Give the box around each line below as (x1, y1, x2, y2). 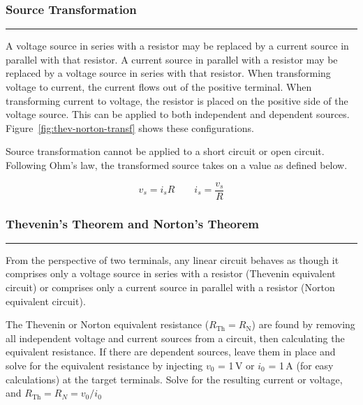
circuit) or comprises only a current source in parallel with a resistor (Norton (6, 280, 335, 295)
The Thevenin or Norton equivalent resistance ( (6, 317, 209, 332)
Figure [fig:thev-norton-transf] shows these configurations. (6, 120, 254, 135)
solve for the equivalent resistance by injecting (6, 358, 203, 372)
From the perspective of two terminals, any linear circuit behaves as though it (6, 252, 339, 267)
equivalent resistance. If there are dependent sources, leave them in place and (6, 344, 336, 359)
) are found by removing (251, 317, 355, 332)
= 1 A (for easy (268, 358, 334, 372)
